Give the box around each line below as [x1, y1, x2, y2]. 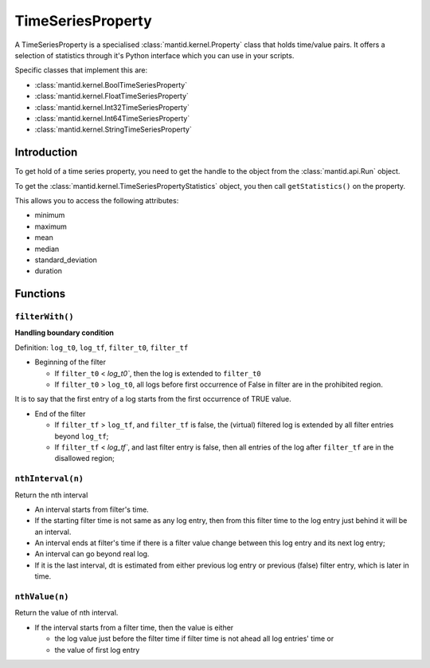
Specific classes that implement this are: [14, 65, 148, 75]
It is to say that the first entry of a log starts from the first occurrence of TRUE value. [14, 395, 291, 404]
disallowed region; [54, 454, 115, 463]
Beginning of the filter [34, 357, 107, 367]
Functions [14, 287, 66, 301]
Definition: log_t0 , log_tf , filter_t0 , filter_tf [14, 343, 189, 352]
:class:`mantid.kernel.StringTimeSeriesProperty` [34, 124, 193, 135]
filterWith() [14, 312, 75, 322]
